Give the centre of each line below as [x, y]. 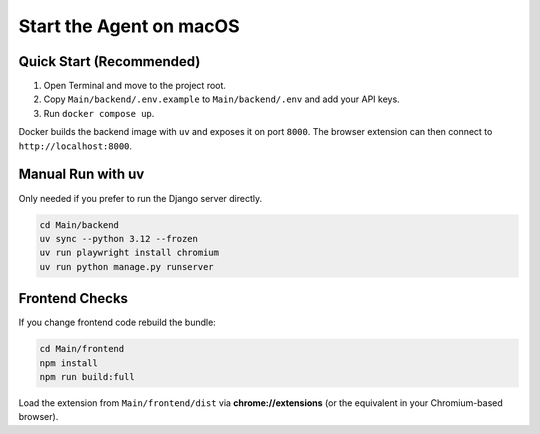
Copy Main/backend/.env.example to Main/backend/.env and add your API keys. [221, 99]
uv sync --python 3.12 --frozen [119, 238]
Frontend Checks [73, 298]
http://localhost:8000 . [75, 146]
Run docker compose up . [99, 113]
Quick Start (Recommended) [109, 61]
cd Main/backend [79, 224]
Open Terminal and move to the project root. [135, 86]
